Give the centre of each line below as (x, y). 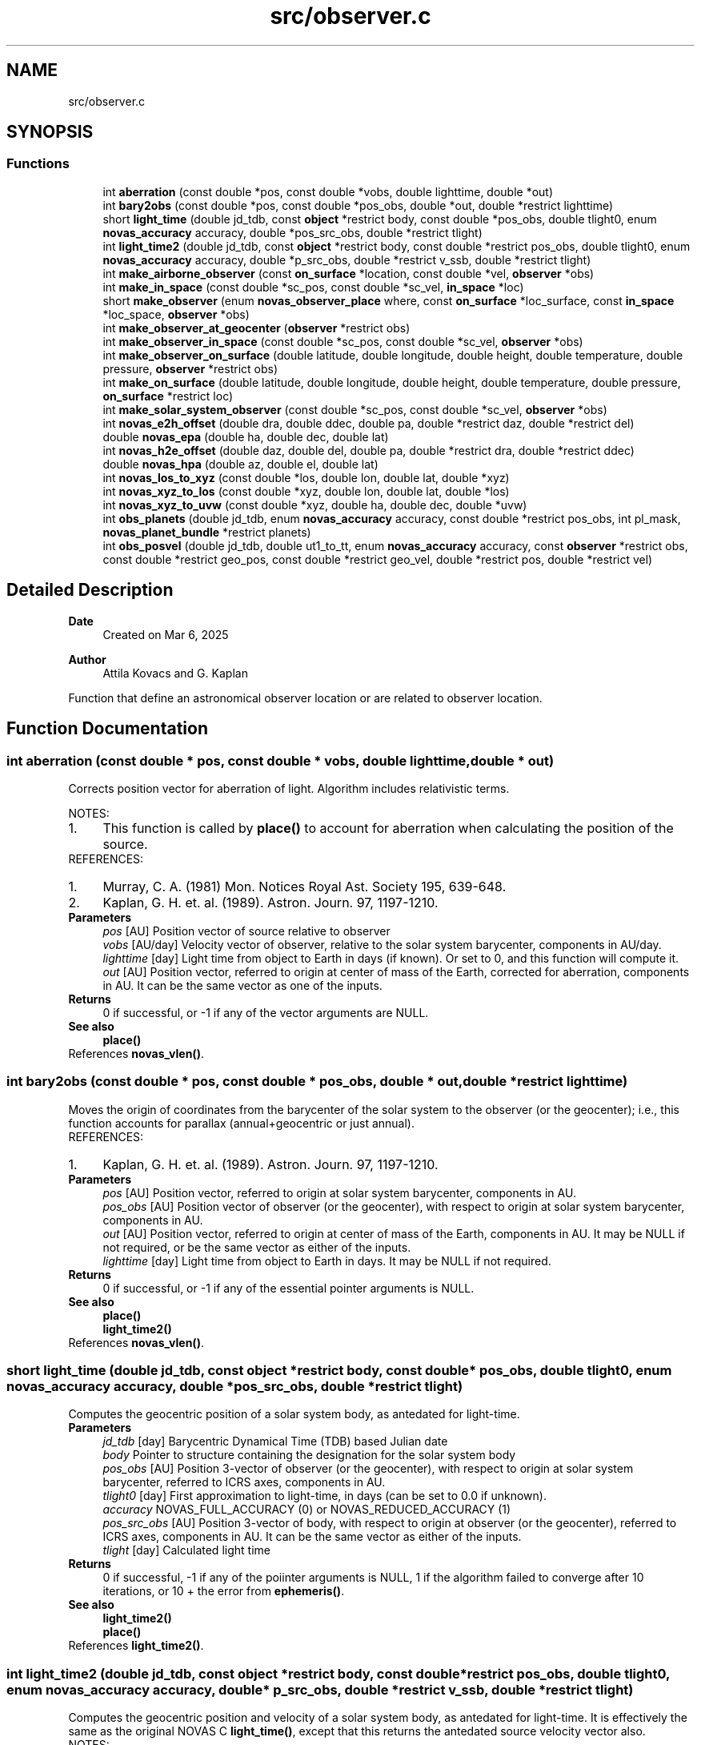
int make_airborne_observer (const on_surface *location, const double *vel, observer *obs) (348, 273)
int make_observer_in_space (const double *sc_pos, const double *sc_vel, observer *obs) (343, 341)
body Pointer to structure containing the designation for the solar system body (309, 1455)
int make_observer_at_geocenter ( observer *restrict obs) (256, 328)
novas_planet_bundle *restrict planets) (207, 532)
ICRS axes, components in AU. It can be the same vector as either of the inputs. (312, 1537)
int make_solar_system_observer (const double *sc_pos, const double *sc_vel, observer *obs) (355, 409)
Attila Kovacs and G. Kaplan (175, 673)
